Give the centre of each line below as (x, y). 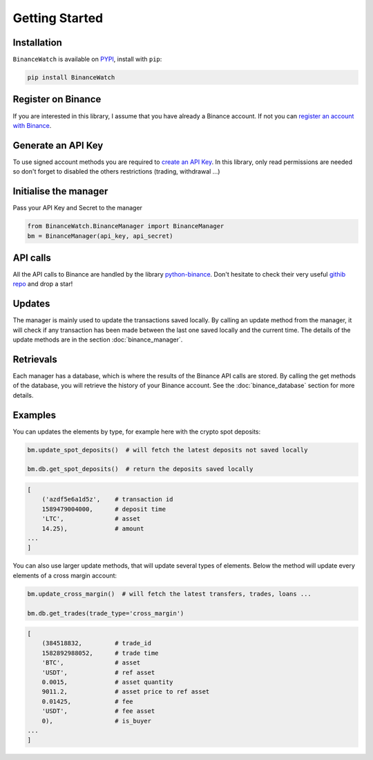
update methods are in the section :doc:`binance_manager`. (98, 340)
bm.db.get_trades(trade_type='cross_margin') (106, 613)
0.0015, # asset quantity (107, 682)
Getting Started (58, 18)
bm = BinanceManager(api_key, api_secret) (100, 236)
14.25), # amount (93, 528)
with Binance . (32, 125)
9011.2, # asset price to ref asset (126, 692)
